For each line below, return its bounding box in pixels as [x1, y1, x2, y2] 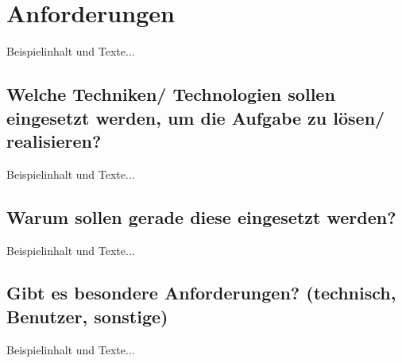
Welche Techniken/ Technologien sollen [6, 82, 335, 106]
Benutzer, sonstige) [6, 303, 168, 328]
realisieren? [6, 128, 102, 153]
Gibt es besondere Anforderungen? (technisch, [6, 280, 396, 305]
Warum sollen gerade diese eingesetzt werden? [6, 204, 396, 229]
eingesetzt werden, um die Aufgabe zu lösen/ [6, 105, 385, 129]
